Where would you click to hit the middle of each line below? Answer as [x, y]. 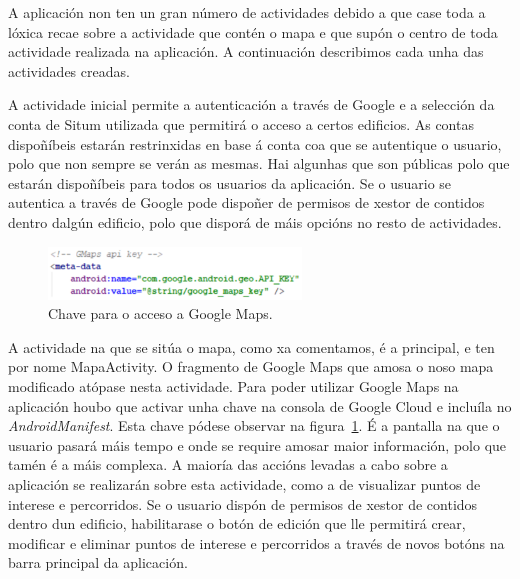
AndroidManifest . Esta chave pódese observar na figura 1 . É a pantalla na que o [254, 425]
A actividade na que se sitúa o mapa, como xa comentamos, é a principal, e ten [251, 346]
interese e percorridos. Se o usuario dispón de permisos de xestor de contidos [243, 503]
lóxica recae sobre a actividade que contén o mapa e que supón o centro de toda [253, 31]
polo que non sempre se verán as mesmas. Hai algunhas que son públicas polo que [259, 163]
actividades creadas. [69, 70]
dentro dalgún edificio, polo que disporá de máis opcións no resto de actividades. [255, 221]
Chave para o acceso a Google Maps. [160, 313]
